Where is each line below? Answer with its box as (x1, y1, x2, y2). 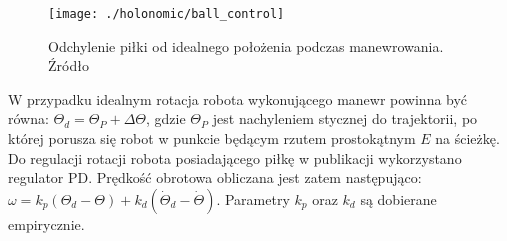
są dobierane (360, 188, 437, 209)
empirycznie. (8, 213, 85, 234)
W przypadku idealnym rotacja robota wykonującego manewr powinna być (8, 88, 468, 109)
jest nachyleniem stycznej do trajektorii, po (212, 108, 478, 129)
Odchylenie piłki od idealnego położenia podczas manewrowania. (48, 35, 444, 56)
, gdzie (146, 108, 186, 129)
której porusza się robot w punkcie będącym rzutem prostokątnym (8, 128, 416, 149)
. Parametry (216, 188, 290, 209)
